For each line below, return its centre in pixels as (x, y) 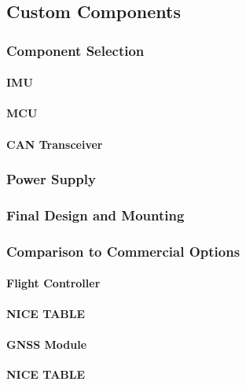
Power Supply (51, 179)
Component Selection (75, 50)
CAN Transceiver (55, 144)
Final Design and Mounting (95, 215)
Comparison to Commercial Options (123, 251)
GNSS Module (47, 344)
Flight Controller (53, 283)
